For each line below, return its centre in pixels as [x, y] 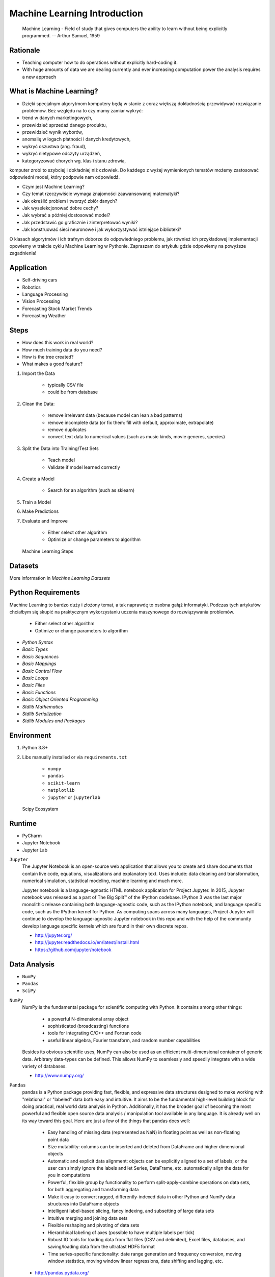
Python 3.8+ [35, 748]
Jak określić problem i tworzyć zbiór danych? [70, 201]
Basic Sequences [40, 656]
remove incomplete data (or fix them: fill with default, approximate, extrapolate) [131, 422]
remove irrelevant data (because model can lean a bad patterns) [115, 415]
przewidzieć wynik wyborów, [53, 132]
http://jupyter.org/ [53, 935]
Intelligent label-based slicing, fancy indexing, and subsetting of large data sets [131, 1211]
